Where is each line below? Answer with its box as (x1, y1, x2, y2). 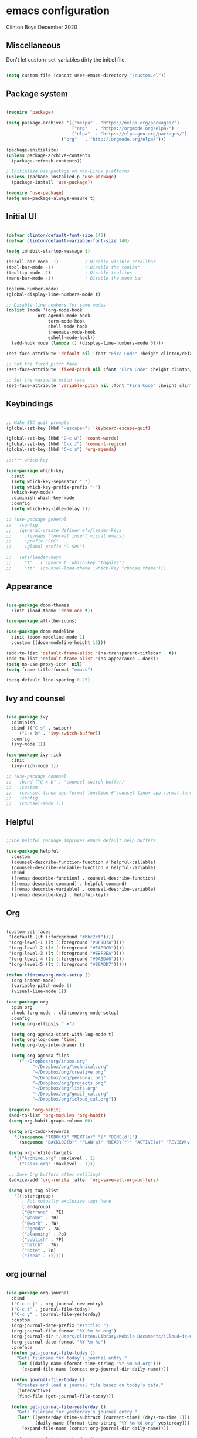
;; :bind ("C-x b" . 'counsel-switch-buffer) (6, 779, 125, 785)
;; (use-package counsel (6, 773, 67, 779)
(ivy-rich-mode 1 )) (11, 763, 59, 769)
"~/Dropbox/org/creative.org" (32, 1069, 107, 1075)
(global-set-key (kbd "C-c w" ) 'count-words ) (6, 436, 119, 442)
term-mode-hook (47, 318, 85, 324)
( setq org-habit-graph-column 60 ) (8, 1118, 93, 1124)
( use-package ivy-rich (6, 752, 62, 758)
